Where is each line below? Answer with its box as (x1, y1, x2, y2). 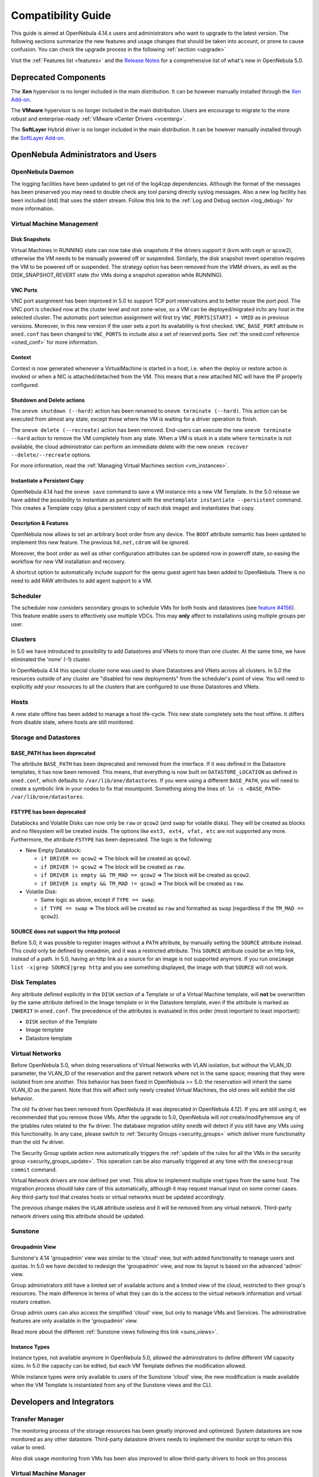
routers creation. (11, 1298, 51, 1305)
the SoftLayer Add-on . (11, 134, 66, 141)
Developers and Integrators (11, 1397, 115, 1407)
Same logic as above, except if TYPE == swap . (40, 896, 156, 903)
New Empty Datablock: (25, 847, 82, 854)
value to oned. (11, 1444, 46, 1451)
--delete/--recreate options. (11, 451, 92, 458)
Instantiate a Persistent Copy (11, 477, 84, 484)
